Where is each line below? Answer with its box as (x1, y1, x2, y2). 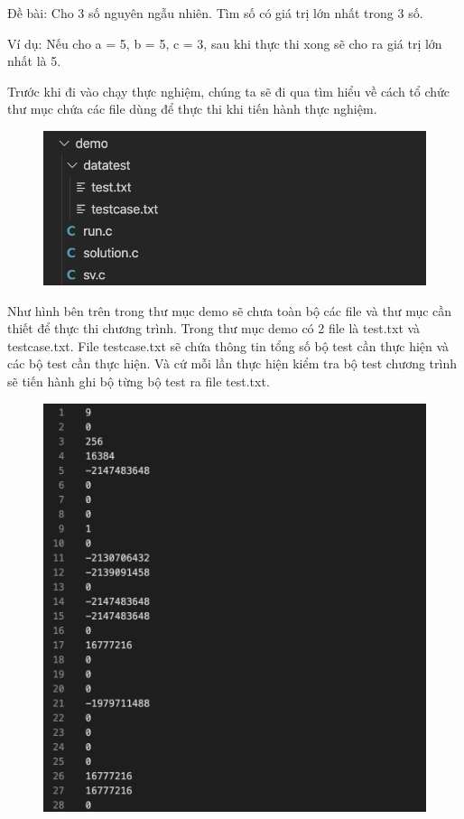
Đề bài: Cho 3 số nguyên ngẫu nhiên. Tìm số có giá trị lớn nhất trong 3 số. (7, 4, 423, 22)
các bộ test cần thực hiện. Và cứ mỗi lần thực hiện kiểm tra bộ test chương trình (7, 354, 457, 373)
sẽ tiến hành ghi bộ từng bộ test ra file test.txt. (7, 372, 270, 391)
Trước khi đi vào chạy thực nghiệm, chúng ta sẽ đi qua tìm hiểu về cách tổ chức (7, 81, 450, 100)
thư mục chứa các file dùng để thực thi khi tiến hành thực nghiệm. (7, 99, 377, 118)
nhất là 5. (7, 51, 61, 70)
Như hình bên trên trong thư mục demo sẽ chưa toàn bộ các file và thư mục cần (7, 301, 452, 320)
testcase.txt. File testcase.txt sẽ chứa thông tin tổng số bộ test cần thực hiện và (7, 336, 450, 355)
